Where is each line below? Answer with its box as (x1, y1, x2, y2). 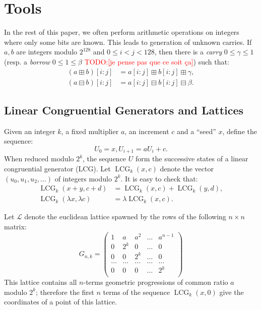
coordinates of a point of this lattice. (4, 296, 117, 307)
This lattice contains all (4, 277, 77, 287)
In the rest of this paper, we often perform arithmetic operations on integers (4, 27, 239, 37)
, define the (222, 126, 257, 136)
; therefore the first (36, 286, 94, 297)
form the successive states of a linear (135, 153, 248, 164)
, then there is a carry (154, 46, 222, 57)
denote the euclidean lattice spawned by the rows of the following (24, 211, 226, 222)
